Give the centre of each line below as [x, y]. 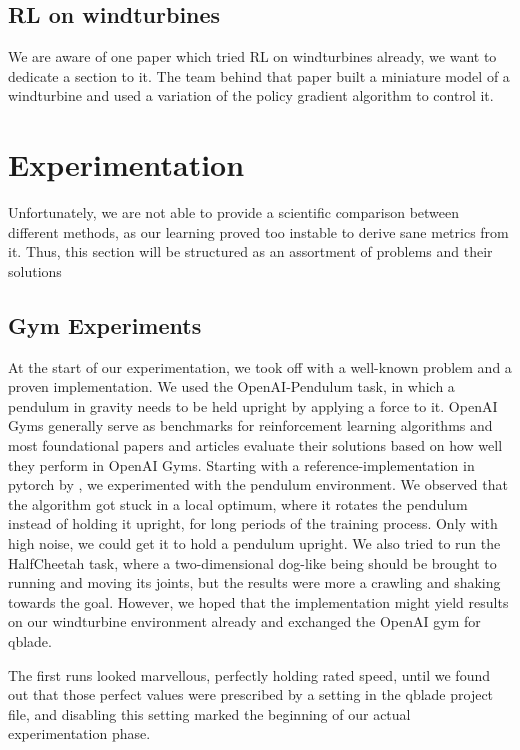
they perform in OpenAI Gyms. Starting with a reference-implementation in [241, 464]
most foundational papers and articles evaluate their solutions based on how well [255, 445]
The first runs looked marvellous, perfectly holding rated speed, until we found [249, 674]
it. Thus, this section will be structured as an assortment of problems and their [250, 251]
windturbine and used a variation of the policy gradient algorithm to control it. [251, 95]
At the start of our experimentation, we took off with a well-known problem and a [260, 366]
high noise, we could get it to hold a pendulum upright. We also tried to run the [254, 543]
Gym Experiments [105, 324]
